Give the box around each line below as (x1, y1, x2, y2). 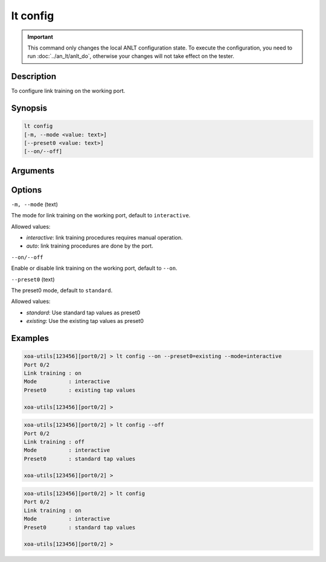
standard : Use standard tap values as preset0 (26, 308, 141, 316)
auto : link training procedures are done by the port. (26, 242, 153, 250)
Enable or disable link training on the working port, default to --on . (11, 264, 177, 272)
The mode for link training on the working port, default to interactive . (11, 212, 191, 219)
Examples (11, 333, 50, 343)
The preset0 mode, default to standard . (11, 287, 113, 294)
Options (11, 185, 42, 195)
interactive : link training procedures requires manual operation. (26, 234, 183, 241)
